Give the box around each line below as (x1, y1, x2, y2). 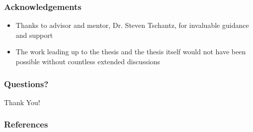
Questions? (4, 77, 49, 90)
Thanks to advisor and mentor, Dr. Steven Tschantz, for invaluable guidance (15, 20, 249, 30)
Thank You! (4, 97, 40, 107)
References (4, 118, 48, 131)
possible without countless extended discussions (15, 56, 161, 66)
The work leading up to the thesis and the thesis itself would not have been (15, 46, 246, 57)
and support (15, 29, 53, 40)
